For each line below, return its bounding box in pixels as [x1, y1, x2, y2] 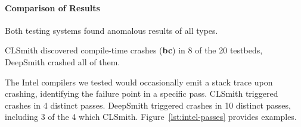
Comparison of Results [5, 1, 100, 14]
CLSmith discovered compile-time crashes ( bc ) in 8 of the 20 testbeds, [5, 44, 263, 56]
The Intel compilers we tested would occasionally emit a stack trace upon [5, 75, 273, 88]
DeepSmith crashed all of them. [5, 55, 120, 68]
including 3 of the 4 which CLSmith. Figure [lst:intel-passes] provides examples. [5, 110, 297, 123]
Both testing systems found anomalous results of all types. [5, 24, 218, 36]
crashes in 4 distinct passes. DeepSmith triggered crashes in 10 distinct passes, [5, 99, 291, 111]
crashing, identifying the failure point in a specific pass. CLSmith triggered [5, 87, 278, 100]
